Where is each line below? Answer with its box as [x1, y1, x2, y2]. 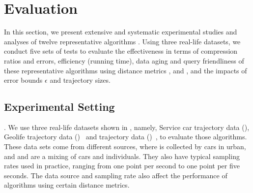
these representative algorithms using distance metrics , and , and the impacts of [4, 65, 247, 75]
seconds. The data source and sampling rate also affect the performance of [4, 170, 227, 180]
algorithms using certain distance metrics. [4, 180, 130, 190]
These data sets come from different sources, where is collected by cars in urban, [4, 141, 246, 152]
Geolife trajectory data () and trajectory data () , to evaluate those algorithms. [4, 131, 247, 142]
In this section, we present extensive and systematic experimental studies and [4, 27, 237, 37]
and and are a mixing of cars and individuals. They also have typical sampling [4, 151, 240, 161]
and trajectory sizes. [50, 75, 111, 85]
